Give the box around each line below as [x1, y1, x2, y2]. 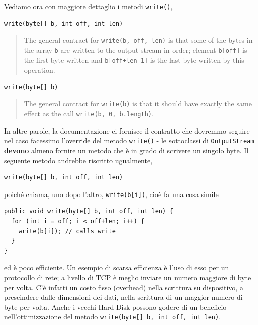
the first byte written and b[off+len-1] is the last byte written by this [24, 54, 244, 65]
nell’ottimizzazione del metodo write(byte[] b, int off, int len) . [4, 311, 221, 322]
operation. [24, 64, 55, 75]
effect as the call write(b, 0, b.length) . [24, 108, 154, 119]
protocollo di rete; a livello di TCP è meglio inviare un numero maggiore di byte [4, 272, 251, 282]
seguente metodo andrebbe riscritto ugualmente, [4, 155, 153, 165]
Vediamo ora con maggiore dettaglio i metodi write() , [4, 1, 173, 11]
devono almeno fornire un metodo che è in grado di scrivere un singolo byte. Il [4, 145, 249, 155]
